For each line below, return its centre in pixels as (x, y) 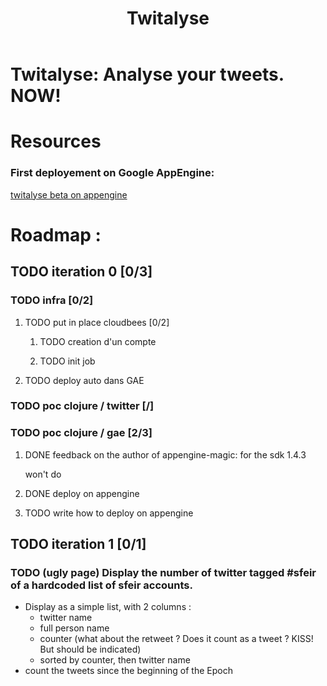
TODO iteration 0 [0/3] (81, 272)
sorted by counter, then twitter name (115, 660)
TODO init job (67, 361)
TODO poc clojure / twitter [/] (82, 406)
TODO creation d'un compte (98, 341)
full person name (74, 628)
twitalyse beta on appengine (69, 194)
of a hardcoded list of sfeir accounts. (101, 585)
